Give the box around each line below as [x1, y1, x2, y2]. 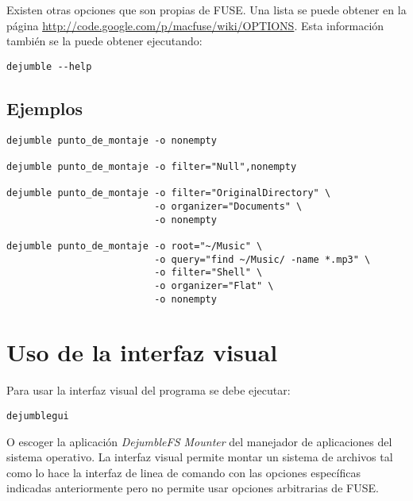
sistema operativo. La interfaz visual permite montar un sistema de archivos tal [6, 449, 393, 465]
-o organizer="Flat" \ [154, 279, 274, 291]
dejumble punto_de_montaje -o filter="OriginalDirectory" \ [6, 187, 331, 199]
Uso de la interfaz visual [6, 336, 278, 368]
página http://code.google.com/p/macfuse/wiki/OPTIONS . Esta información [6, 17, 384, 33]
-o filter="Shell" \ [154, 267, 263, 279]
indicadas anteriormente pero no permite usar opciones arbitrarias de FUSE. [6, 480, 379, 496]
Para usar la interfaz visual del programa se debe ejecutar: [6, 382, 291, 399]
